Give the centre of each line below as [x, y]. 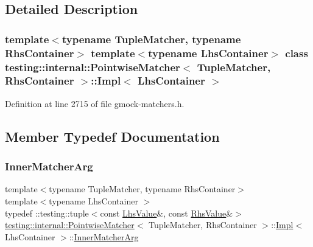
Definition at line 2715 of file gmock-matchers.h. [95, 103]
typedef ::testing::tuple [47, 213]
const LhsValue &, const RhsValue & [167, 213]
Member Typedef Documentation [112, 136]
